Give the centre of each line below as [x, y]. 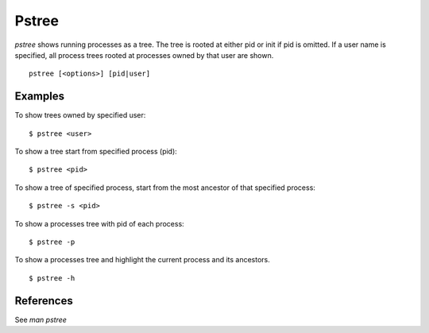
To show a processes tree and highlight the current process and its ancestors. [142, 260]
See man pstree [41, 319]
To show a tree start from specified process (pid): [96, 152]
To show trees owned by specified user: [80, 115]
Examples [40, 97]
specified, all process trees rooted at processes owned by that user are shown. [144, 55]
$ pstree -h [52, 278]
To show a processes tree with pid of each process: [99, 223]
